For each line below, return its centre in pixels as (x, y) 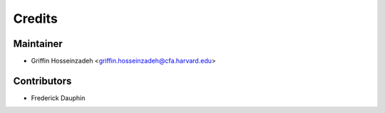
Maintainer (38, 44)
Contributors (42, 81)
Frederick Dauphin (58, 98)
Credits (36, 18)
